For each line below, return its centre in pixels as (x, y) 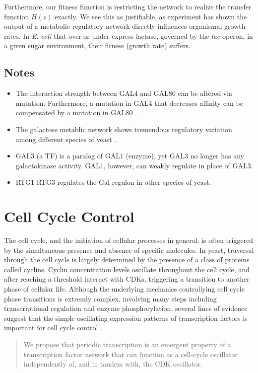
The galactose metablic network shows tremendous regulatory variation (124, 129)
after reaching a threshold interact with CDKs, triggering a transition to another (127, 279)
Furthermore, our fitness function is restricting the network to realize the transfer (128, 6)
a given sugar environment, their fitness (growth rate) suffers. (97, 45)
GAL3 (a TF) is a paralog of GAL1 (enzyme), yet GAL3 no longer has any (130, 156)
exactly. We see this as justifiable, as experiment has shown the (151, 16)
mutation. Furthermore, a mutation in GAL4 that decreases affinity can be (129, 103)
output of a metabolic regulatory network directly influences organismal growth (125, 26)
